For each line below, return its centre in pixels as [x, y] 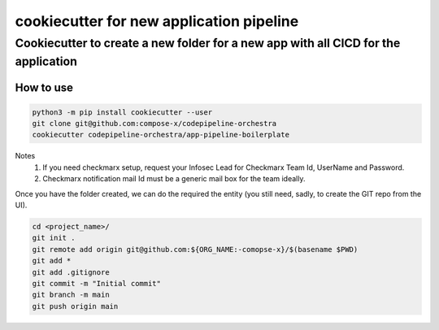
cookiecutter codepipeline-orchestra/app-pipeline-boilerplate [161, 135]
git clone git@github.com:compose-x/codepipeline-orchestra [154, 124]
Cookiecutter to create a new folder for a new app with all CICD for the [208, 43]
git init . [54, 238]
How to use [44, 88]
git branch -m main [71, 295]
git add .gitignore [71, 272]
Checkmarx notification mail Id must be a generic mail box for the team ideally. [174, 179]
